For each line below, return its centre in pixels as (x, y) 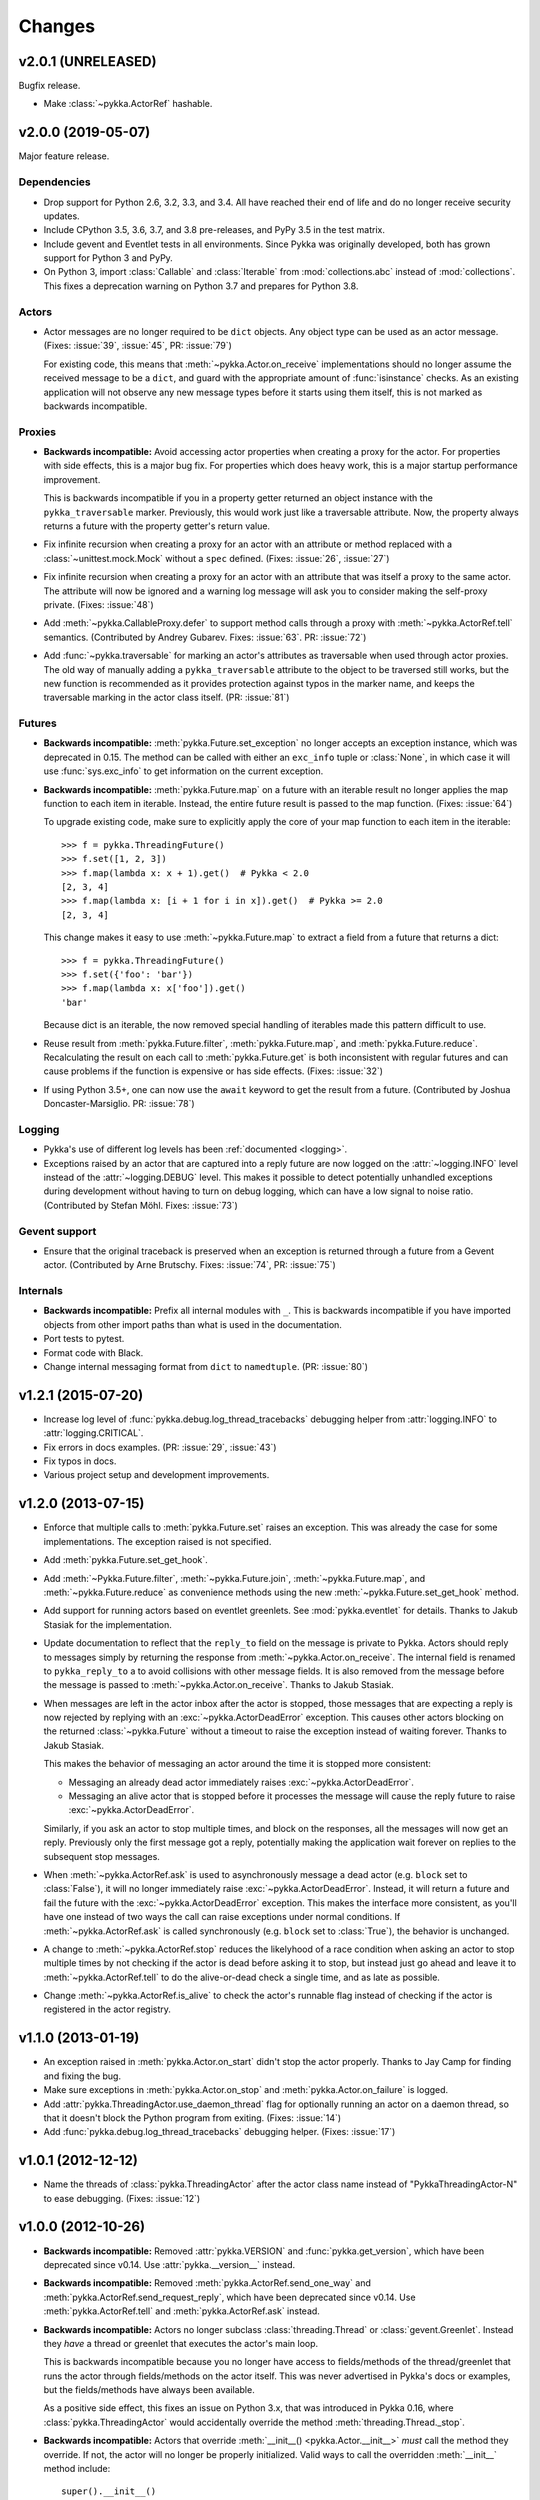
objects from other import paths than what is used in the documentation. (192, 1324)
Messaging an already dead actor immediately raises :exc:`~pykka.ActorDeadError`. (241, 1782)
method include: (77, 2469)
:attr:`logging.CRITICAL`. (93, 1433)
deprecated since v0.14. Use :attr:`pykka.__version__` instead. (169, 2264)
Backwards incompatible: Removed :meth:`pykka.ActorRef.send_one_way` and (207, 2283)
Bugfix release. (49, 86)
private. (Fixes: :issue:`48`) (98, 604)
